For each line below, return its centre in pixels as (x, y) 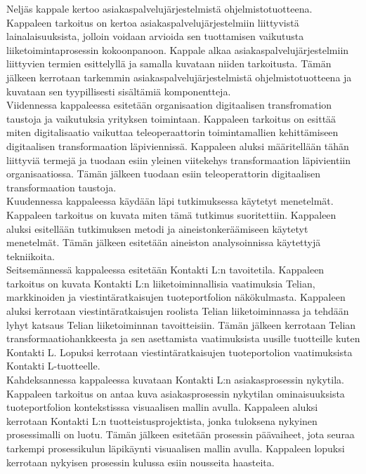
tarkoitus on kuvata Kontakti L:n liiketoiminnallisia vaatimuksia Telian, (161, 283)
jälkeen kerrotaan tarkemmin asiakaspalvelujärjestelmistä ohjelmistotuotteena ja (179, 77)
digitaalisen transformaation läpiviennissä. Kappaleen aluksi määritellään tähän (178, 145)
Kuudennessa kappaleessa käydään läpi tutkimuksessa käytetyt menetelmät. (170, 201)
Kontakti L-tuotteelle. (53, 366)
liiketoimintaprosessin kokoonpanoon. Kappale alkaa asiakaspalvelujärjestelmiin (178, 49)
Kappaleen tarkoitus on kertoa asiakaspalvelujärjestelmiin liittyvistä (153, 22)
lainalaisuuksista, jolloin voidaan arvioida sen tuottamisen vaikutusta (155, 36)
